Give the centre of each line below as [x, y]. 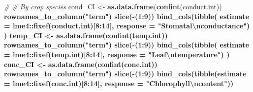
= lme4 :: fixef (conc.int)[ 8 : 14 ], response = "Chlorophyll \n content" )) [119, 83]
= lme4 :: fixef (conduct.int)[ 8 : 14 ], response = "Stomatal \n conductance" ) [127, 26]
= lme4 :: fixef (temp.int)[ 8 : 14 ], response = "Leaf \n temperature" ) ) [117, 54]
